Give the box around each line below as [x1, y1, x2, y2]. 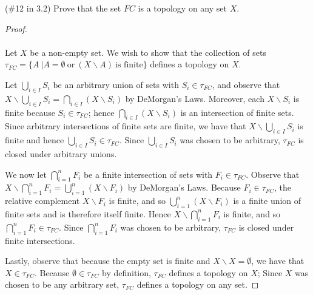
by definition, [101, 266, 151, 279]
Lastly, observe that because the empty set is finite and [5, 254, 210, 267]
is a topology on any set [138, 2, 227, 14]
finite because [5, 106, 55, 118]
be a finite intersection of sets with [83, 168, 213, 180]
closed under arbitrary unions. [5, 147, 117, 160]
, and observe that [212, 78, 280, 90]
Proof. [5, 22, 27, 35]
